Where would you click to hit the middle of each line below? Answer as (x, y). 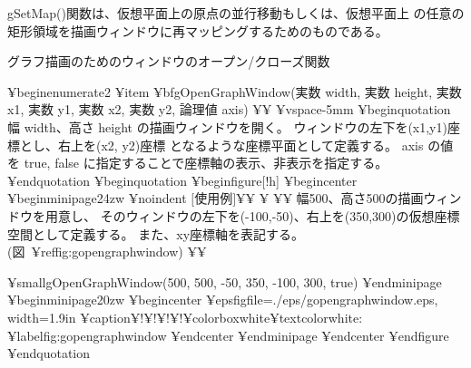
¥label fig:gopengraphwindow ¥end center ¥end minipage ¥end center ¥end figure (228, 335)
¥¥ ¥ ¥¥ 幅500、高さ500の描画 (330, 198)
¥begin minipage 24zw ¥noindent (97, 198)
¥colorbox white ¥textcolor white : (273, 317)
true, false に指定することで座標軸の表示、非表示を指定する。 (206, 163)
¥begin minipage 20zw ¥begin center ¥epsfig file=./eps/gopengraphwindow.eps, (223, 300)
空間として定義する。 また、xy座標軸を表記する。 (156, 233)
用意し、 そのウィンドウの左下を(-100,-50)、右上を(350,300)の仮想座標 (252, 215)
